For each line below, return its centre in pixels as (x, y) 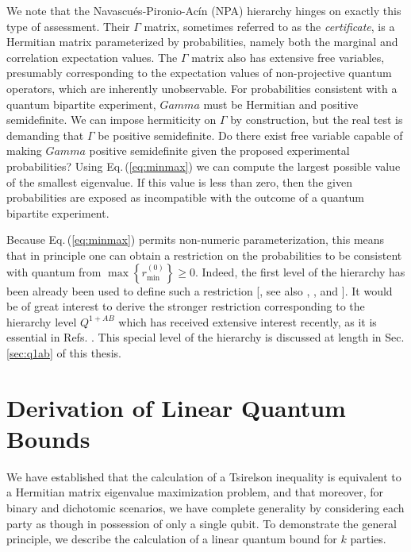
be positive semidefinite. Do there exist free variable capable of (250, 135)
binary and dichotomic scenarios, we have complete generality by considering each (205, 507)
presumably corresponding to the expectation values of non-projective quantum (199, 73)
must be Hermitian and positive (281, 104)
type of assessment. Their (68, 26)
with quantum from (54, 271)
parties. (368, 539)
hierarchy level (42, 321)
